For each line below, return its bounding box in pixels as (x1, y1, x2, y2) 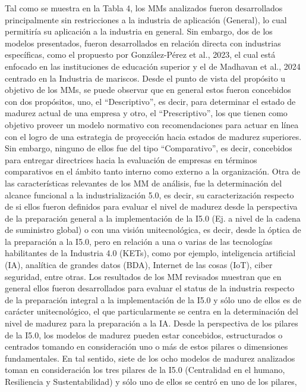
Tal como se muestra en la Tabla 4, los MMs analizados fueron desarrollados (5, 2, 283, 14)
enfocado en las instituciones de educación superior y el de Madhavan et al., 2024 (5, 60, 301, 72)
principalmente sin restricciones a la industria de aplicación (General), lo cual (5, 13, 287, 26)
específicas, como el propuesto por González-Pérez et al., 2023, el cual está (5, 48, 276, 61)
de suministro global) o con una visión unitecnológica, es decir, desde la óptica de (5, 223, 301, 236)
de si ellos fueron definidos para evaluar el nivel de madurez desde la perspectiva (5, 200, 298, 213)
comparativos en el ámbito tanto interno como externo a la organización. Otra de (5, 165, 301, 178)
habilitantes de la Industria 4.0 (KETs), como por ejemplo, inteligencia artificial (5, 247, 296, 259)
